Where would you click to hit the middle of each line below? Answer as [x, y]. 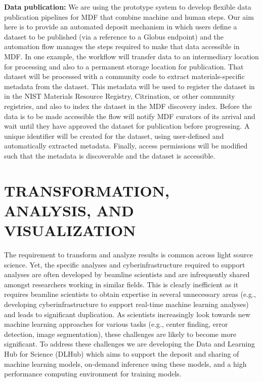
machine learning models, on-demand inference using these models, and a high [125, 364]
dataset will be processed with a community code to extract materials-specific [124, 76]
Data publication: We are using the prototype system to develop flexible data [128, 7]
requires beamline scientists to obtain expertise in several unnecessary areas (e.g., [130, 294]
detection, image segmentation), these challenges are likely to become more [120, 334]
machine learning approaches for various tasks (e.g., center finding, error [116, 324]
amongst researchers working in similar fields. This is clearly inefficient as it [121, 284]
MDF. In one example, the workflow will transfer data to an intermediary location [131, 56]
